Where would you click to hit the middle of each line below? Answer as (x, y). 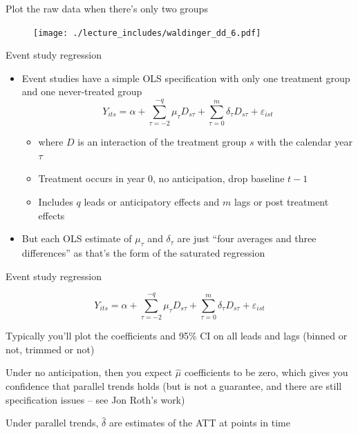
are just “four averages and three (247, 238)
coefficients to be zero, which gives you (266, 372)
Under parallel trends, (52, 423)
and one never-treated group (82, 91)
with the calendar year (305, 142)
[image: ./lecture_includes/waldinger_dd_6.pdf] (147, 33)
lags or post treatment (281, 201)
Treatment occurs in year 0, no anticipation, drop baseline (161, 178)
